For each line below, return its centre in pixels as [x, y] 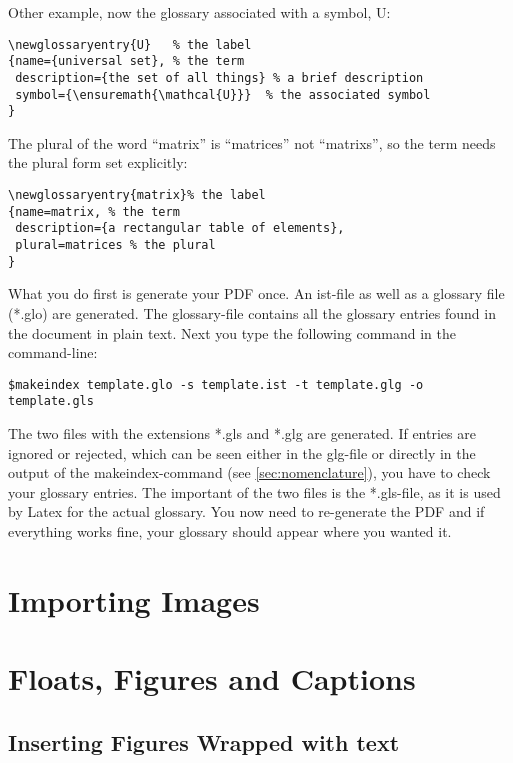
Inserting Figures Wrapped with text [204, 741]
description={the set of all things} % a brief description [219, 77]
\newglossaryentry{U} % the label [130, 44]
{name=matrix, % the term [94, 211]
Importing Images [134, 599]
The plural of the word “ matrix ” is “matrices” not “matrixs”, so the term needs [252, 142]
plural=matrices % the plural [115, 245]
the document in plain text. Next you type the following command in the [232, 332]
